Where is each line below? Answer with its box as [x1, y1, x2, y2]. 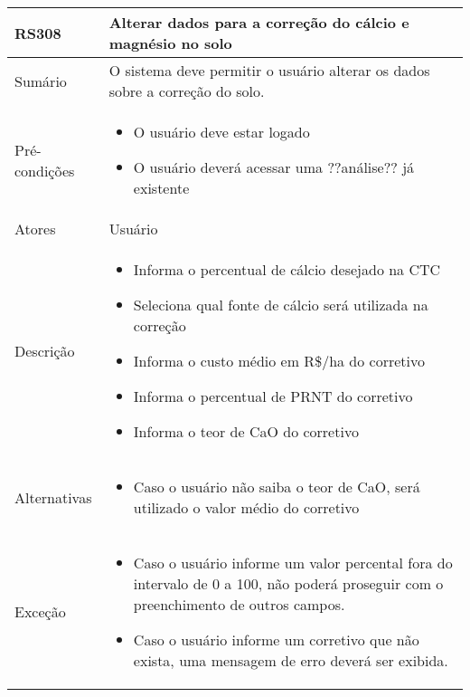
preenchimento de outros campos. [133, 594, 345, 615]
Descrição [14, 339, 75, 361]
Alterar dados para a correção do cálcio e [108, 12, 409, 33]
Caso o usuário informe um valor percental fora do [133, 552, 453, 573]
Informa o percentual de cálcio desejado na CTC [133, 259, 441, 280]
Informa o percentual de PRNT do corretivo [133, 386, 413, 406]
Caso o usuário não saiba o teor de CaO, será [133, 476, 420, 497]
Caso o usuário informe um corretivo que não [133, 629, 419, 650]
